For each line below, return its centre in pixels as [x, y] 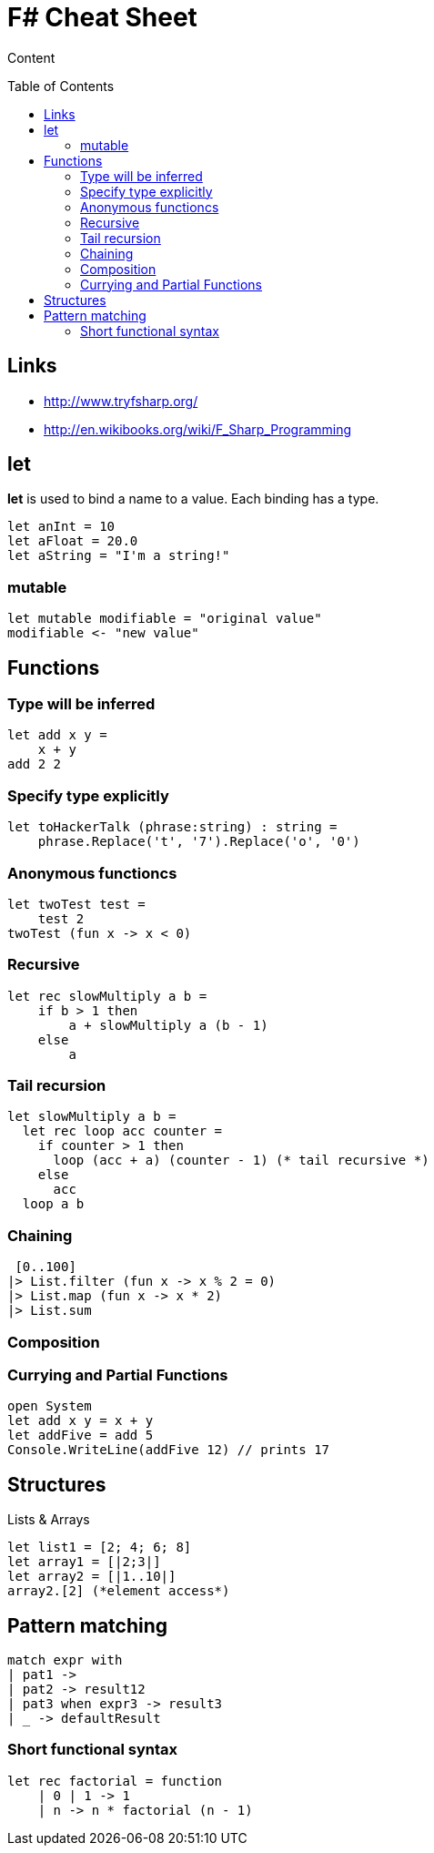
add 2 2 [35, 764]
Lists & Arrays [49, 1520]
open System [50, 1406]
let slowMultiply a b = [92, 1117]
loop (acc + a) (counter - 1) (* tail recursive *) [241, 1161]
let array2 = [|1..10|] [92, 1577]
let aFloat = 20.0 [73, 541]
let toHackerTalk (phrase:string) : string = [172, 827]
